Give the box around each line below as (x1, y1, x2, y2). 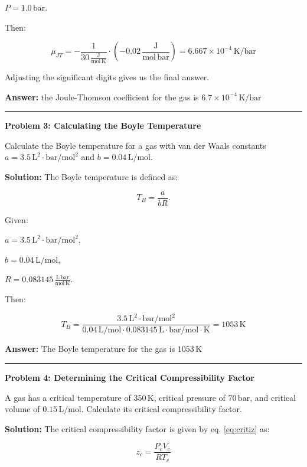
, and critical (250, 391, 296, 403)
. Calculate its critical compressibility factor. (81, 403, 242, 415)
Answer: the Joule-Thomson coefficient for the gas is (5, 90, 199, 103)
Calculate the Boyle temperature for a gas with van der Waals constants (5, 139, 266, 151)
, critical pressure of (153, 391, 226, 403)
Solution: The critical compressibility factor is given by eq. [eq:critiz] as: (5, 422, 270, 435)
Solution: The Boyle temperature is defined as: (5, 170, 178, 182)
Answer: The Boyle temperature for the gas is (5, 342, 175, 355)
